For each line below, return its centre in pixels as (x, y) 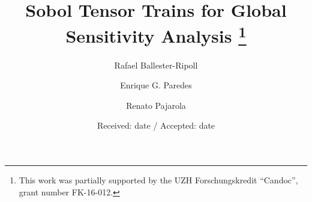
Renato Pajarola (156, 105)
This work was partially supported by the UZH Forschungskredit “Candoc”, (158, 180)
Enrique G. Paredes (156, 85)
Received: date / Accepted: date (156, 125)
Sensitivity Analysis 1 (156, 35)
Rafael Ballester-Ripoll (156, 65)
